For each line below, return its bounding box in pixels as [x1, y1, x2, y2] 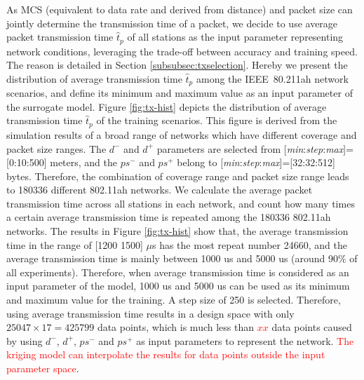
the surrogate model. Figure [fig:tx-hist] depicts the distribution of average [6, 99, 327, 114]
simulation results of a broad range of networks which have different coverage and [6, 127, 357, 142]
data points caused [271, 320, 352, 334]
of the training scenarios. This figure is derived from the [96, 113, 337, 128]
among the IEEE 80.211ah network [196, 71, 349, 86]
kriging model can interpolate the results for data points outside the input [6, 347, 325, 362]
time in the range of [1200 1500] [6, 237, 143, 252]
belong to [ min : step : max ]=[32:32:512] [177, 155, 335, 170]
